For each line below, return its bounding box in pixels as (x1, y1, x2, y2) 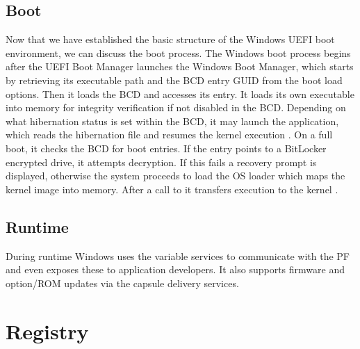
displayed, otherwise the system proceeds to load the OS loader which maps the (6, 168, 345, 183)
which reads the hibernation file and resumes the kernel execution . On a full (6, 127, 333, 142)
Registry (6, 316, 89, 345)
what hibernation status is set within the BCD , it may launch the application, (6, 113, 339, 128)
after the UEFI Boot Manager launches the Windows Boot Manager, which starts (6, 59, 354, 74)
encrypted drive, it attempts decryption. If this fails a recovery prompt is (6, 154, 317, 169)
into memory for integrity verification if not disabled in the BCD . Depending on (6, 100, 346, 115)
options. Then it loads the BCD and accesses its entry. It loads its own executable (6, 86, 354, 101)
